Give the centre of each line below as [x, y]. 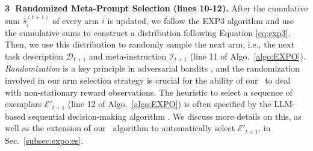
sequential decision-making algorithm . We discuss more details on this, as [165, 116]
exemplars [23, 104]
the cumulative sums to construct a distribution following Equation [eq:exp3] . [148, 32]
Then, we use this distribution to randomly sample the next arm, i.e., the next [150, 44]
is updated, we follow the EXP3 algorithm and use [201, 20]
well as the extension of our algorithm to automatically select [120, 128]
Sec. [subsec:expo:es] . [44, 140]
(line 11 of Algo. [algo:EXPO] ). [248, 56]
